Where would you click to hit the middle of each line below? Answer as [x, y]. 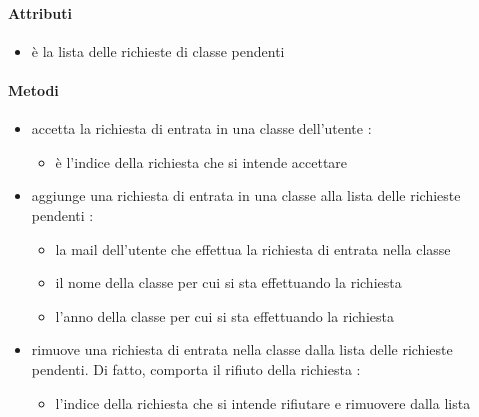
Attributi [40, 12]
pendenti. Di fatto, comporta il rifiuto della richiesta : [196, 368]
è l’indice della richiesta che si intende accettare [201, 161]
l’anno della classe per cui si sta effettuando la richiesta [224, 315]
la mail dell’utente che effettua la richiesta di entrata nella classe [253, 248]
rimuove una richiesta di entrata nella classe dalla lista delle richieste [242, 349]
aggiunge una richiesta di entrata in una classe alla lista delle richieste [246, 195]
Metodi [33, 89]
